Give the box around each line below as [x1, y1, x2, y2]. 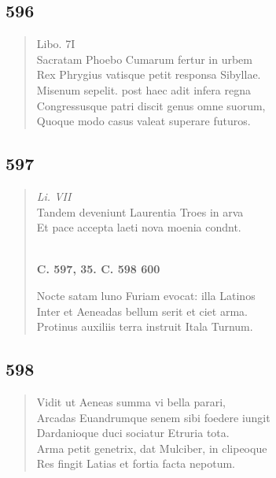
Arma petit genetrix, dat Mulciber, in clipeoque [36, 439, 267, 456]
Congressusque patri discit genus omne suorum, [36, 97, 266, 113]
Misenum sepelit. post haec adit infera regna [36, 81, 251, 98]
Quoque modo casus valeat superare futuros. [36, 113, 251, 129]
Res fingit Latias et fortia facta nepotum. [36, 455, 235, 472]
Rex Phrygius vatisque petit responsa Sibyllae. [36, 66, 261, 83]
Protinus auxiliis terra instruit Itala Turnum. [36, 318, 253, 335]
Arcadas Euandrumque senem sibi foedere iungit [36, 409, 270, 425]
